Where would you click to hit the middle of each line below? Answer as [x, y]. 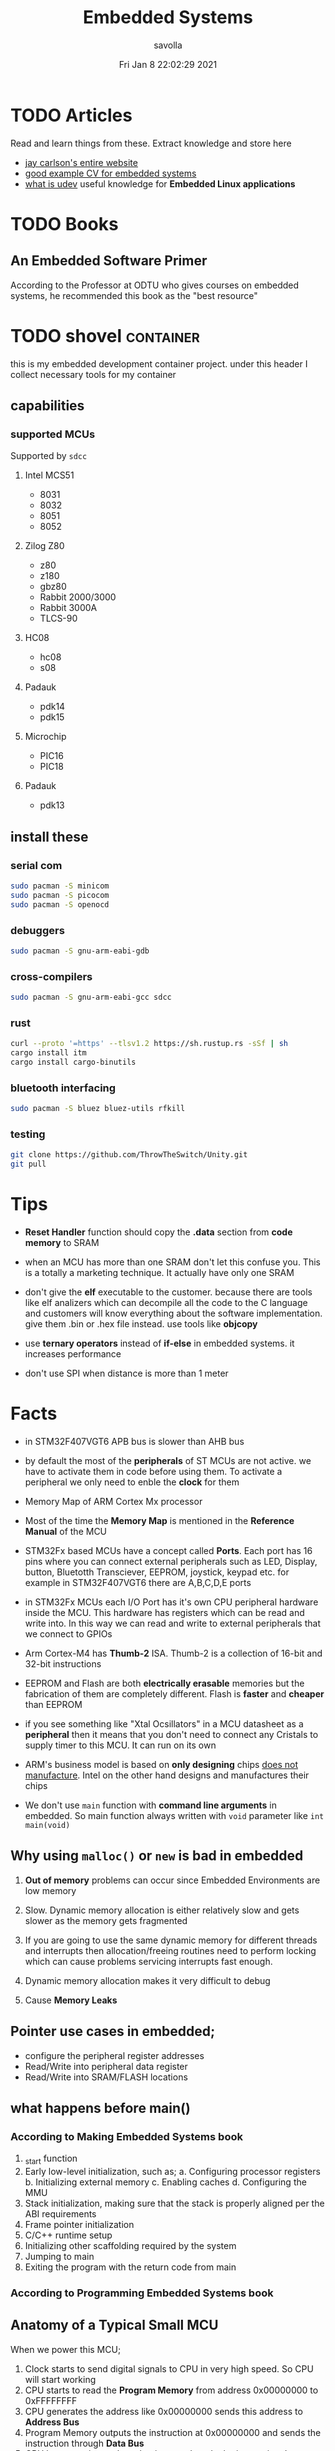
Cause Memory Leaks [71, 2000]
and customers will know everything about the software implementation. [173, 1313]
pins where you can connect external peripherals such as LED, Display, [171, 1561]
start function [51, 2159]
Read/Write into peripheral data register [106, 2066]
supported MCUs [53, 434]
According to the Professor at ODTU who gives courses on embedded [155, 285]
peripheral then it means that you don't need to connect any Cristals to [171, 1734]
